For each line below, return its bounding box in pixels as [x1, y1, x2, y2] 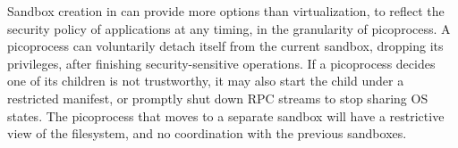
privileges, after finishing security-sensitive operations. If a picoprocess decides [7, 53, 436, 72]
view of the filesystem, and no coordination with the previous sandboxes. [7, 124, 407, 143]
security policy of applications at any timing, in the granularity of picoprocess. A [7, 19, 451, 37]
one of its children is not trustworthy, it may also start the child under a [7, 71, 404, 90]
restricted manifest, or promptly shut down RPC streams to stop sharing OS [7, 88, 428, 107]
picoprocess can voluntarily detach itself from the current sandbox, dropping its [7, 37, 444, 55]
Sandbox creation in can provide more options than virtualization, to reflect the [7, 2, 445, 20]
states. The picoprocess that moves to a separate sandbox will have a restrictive [7, 106, 445, 125]
